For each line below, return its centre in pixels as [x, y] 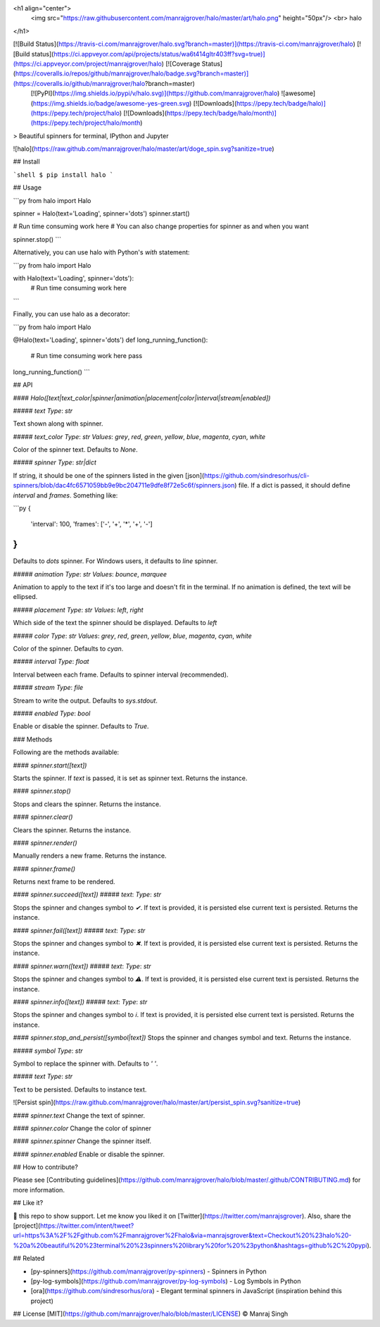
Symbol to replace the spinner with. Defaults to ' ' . [85, 1063]
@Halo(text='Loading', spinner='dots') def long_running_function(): [110, 340]
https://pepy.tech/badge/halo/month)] [222, 113]
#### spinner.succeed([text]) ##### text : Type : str [87, 894]
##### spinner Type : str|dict [55, 462]
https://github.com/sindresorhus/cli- [257, 475]
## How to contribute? [46, 1167]
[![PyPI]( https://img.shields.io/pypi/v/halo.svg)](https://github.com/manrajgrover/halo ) [155, 93]
